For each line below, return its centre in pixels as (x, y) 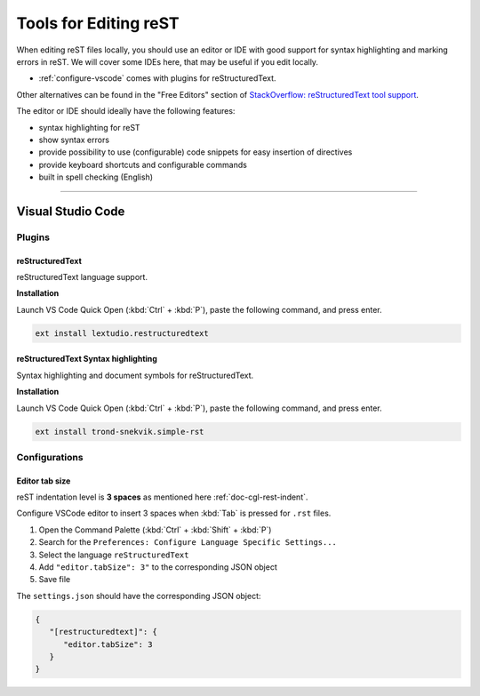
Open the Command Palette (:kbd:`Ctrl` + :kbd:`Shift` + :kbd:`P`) (155, 530)
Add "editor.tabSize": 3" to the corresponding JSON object (158, 567)
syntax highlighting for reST (90, 127)
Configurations (50, 457)
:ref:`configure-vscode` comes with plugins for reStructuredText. (157, 78)
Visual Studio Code (71, 211)
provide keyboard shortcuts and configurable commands (143, 164)
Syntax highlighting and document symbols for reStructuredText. (135, 375)
